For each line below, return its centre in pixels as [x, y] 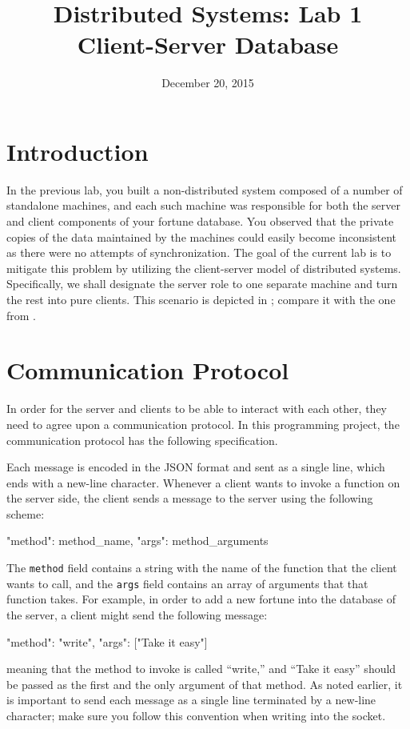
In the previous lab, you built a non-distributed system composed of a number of [205, 189]
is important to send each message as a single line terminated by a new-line [191, 700]
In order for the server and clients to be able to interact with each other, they [197, 409]
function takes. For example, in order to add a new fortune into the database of [201, 599]
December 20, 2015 [208, 83]
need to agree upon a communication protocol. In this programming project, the [203, 424]
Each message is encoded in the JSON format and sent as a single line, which [196, 467]
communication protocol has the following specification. [142, 440]
